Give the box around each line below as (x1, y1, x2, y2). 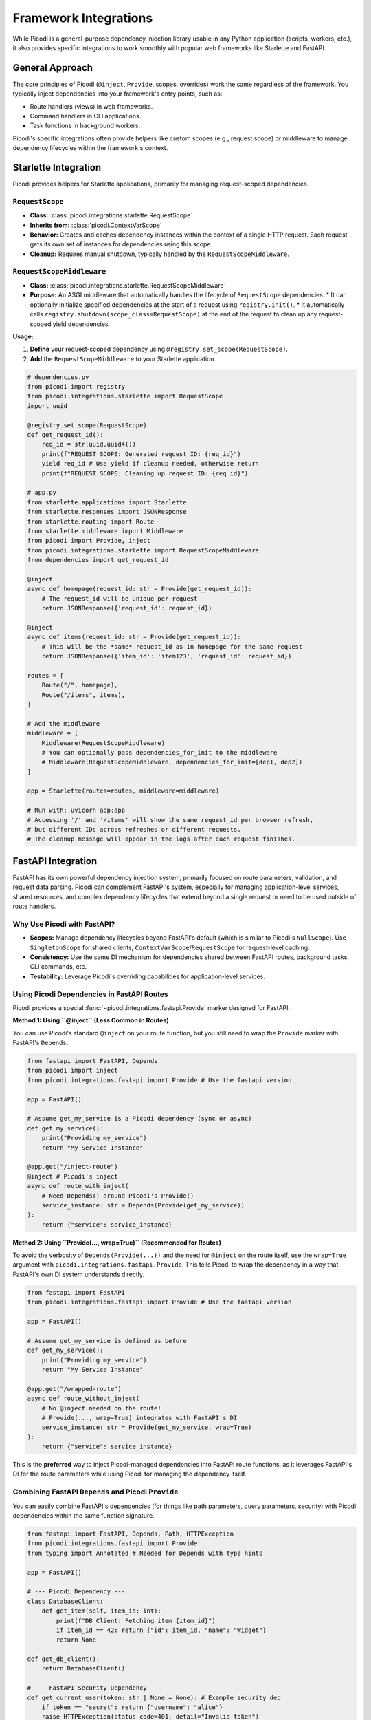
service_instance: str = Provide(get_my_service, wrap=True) (41, 1423, 252, 1431)
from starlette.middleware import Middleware (27, 527, 183, 535)
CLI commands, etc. (30, 963, 87, 971)
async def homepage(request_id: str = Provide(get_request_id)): (27, 585, 252, 593)
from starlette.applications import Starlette (27, 498, 187, 506)
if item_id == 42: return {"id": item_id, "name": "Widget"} (56, 1626, 267, 1634)
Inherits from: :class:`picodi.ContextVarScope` (30, 221, 162, 229)
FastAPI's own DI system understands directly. (12, 1270, 144, 1278)
